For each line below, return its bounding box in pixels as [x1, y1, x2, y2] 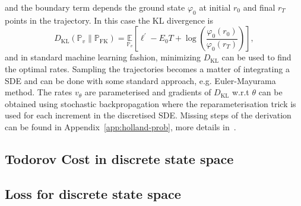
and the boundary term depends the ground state [5, 1, 185, 13]
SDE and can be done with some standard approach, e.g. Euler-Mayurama [5, 74, 276, 86]
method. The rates [5, 86, 72, 98]
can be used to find [221, 51, 292, 63]
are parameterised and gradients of [84, 86, 211, 98]
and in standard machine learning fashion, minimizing [5, 51, 201, 63]
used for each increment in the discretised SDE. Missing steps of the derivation [5, 109, 292, 121]
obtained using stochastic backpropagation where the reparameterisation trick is [5, 97, 296, 110]
